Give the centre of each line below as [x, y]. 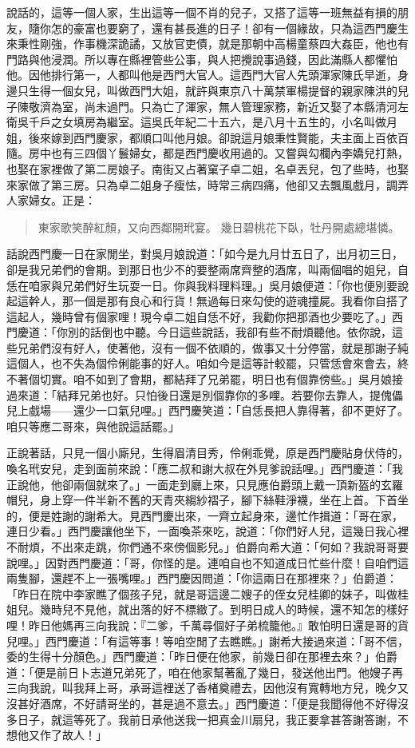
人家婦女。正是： [51, 200]
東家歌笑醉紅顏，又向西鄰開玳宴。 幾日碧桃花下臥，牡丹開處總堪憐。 [219, 227]
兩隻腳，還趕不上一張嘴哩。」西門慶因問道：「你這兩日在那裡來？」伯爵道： [202, 578]
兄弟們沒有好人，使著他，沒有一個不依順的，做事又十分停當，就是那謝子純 [213, 347]
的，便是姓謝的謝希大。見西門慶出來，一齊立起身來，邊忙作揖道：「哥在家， [205, 515]
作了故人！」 [73, 735]
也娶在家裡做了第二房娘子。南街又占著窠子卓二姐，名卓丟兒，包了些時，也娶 [207, 168]
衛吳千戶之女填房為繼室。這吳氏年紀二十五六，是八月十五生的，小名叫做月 [202, 122]
